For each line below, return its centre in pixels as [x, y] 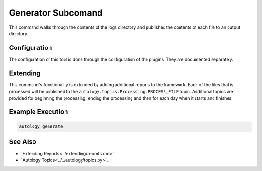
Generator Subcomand [56, 13]
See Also [23, 142]
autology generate [41, 126]
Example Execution [39, 112]
